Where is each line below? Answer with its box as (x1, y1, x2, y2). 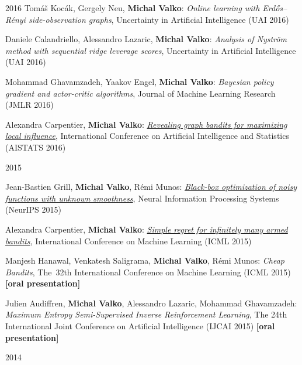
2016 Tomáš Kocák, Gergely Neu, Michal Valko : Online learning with (5, 2, 260, 13)
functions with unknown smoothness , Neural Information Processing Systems (5, 192, 279, 204)
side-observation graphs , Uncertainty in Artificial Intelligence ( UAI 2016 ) (28, 13, 289, 25)
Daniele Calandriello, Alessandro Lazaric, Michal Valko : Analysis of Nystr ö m (5, 33, 287, 45)
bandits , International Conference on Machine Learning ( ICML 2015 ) (5, 234, 252, 247)
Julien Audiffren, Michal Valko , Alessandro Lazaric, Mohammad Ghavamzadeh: (5, 296, 297, 309)
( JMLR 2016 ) (5, 98, 54, 111)
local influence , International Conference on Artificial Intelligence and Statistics (5, 129, 289, 142)
